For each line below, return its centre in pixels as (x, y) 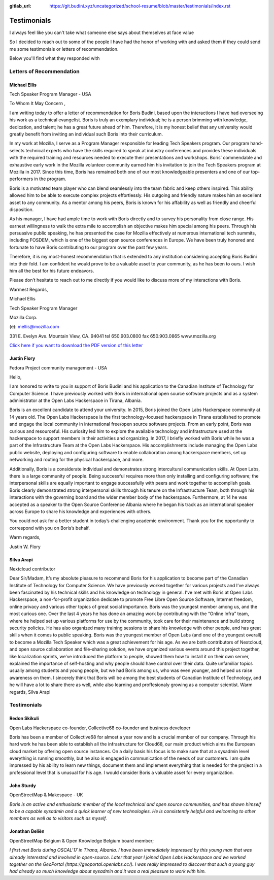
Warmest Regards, (29, 289)
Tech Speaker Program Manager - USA (50, 94)
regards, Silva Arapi (30, 692)
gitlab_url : (20, 6)
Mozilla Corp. (23, 317)
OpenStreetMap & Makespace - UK (46, 795)
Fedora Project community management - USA (58, 367)
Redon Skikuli (24, 719)
